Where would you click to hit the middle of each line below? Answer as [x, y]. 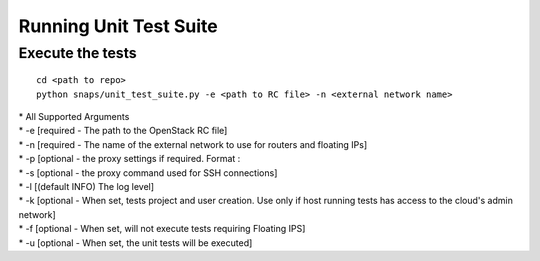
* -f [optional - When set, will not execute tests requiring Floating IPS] [162, 229]
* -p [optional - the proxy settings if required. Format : [129, 159]
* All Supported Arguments [74, 116]
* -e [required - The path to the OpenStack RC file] [123, 131]
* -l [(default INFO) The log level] [86, 186]
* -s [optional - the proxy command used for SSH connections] [148, 172]
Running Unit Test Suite [118, 26]
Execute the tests [77, 53]
